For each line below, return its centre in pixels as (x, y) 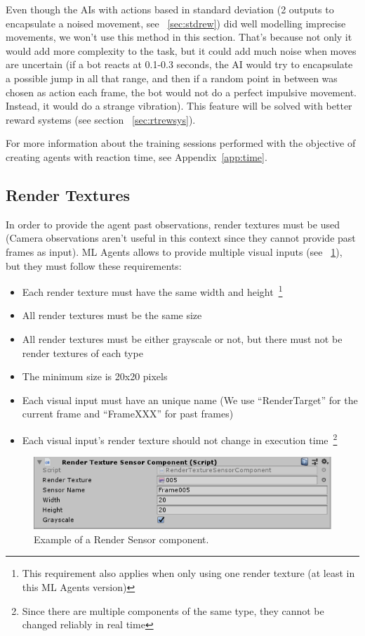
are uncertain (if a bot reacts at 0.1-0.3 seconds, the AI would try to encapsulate (179, 64)
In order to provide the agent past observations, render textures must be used (173, 224)
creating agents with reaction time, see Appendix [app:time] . (137, 156)
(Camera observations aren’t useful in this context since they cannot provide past (181, 238)
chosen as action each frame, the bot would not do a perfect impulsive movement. (181, 92)
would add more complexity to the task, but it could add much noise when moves (181, 50)
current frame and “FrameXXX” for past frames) (128, 414)
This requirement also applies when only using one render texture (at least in (188, 573)
